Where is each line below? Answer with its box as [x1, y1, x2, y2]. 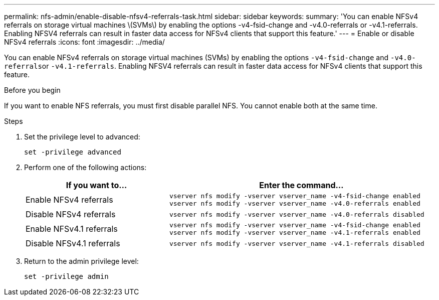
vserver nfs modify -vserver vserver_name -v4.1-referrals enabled [169, 229, 420, 236]
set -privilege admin [24, 272, 109, 280]
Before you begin [4, 86, 61, 94]
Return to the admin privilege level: [24, 257, 139, 265]
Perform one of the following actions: [24, 163, 147, 172]
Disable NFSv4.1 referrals [26, 238, 120, 248]
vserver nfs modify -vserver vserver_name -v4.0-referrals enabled [169, 200, 420, 207]
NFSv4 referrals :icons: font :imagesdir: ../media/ [4, 38, 165, 46]
